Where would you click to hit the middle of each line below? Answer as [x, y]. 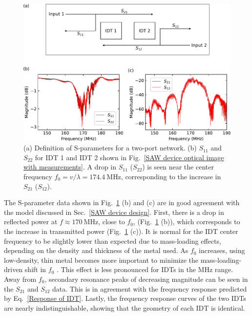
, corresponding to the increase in [171, 177]
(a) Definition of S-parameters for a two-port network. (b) [110, 148]
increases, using [222, 250]
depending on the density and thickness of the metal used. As [96, 250]
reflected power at [31, 221]
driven [13, 269]
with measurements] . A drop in [70, 167]
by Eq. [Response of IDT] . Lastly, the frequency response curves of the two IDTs [125, 298]
